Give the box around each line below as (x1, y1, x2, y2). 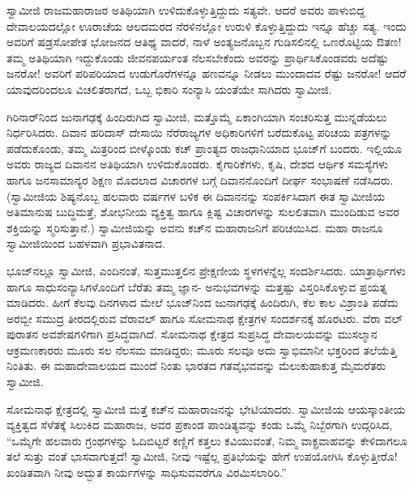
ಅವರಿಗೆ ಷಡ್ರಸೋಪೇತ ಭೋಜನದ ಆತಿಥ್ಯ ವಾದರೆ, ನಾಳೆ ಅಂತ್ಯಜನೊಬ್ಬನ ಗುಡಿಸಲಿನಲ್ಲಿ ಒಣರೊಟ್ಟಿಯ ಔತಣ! (6, 33, 402, 50)
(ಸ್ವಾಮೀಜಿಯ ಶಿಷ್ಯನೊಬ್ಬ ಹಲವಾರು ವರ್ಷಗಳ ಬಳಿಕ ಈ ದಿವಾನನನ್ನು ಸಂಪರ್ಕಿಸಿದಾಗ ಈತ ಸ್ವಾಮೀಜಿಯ (6, 187, 385, 204)
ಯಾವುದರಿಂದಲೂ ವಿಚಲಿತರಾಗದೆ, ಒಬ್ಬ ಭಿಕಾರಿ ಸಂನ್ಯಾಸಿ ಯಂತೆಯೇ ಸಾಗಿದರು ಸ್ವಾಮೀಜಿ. (6, 80, 332, 97)
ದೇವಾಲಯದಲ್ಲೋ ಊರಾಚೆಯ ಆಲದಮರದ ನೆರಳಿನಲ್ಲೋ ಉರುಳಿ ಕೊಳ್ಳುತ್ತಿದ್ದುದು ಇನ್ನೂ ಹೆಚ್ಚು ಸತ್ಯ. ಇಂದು (6, 17, 407, 34)
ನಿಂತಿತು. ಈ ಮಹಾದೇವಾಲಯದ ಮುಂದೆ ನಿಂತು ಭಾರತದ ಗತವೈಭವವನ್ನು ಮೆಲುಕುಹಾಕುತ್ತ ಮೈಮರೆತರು (6, 357, 386, 374)
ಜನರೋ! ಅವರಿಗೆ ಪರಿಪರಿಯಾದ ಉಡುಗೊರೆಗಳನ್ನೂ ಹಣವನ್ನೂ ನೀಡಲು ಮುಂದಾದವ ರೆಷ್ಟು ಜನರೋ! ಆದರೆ (6, 65, 407, 82)
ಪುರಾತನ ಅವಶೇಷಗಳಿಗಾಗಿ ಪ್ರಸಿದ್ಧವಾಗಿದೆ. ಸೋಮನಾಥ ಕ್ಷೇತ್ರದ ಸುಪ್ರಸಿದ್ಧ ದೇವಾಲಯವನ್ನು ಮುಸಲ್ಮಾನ (6, 325, 378, 342)
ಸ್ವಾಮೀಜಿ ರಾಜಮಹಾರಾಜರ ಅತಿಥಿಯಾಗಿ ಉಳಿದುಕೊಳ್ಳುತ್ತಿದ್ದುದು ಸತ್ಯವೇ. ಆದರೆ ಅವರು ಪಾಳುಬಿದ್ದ (6, 2, 365, 18)
